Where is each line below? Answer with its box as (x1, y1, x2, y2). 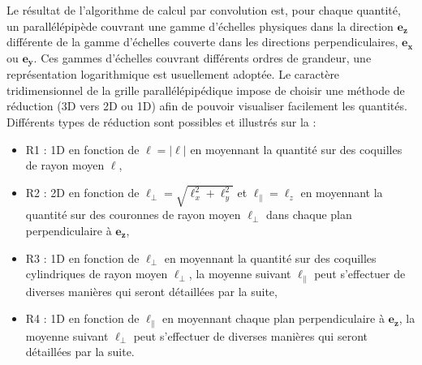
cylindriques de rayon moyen (25, 265, 168, 282)
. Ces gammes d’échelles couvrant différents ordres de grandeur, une (33, 49, 372, 66)
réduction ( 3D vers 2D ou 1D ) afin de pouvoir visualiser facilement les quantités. (6, 97, 407, 114)
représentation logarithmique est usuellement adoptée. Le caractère (6, 66, 340, 83)
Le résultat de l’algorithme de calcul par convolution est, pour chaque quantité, (6, 2, 401, 18)
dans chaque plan (265, 206, 352, 223)
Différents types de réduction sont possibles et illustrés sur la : (6, 114, 316, 131)
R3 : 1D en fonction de (25, 249, 140, 266)
